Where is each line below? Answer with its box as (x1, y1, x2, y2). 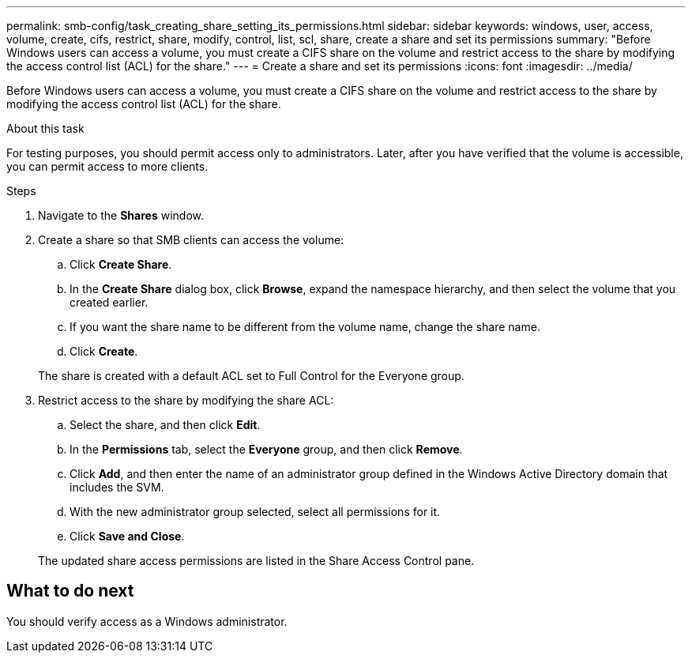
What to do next (6, 581, 134, 601)
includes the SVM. (70, 480, 164, 494)
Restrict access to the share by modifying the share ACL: (38, 394, 334, 407)
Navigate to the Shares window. (38, 209, 204, 222)
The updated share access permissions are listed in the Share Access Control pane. (38, 554, 475, 567)
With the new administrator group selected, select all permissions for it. (70, 505, 441, 518)
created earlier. (70, 296, 149, 309)
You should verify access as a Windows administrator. (6, 614, 288, 628)
